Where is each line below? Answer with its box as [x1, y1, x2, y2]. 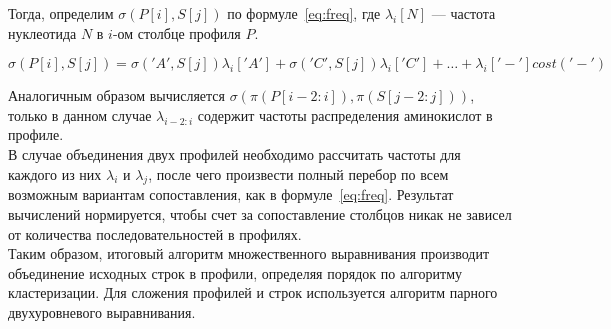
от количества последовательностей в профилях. [8, 223, 302, 244]
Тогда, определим [8, 3, 114, 23]
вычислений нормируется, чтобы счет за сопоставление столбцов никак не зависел [8, 203, 512, 224]
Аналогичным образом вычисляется [8, 85, 226, 106]
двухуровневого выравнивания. [8, 301, 196, 322]
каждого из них [8, 163, 102, 184]
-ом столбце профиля [112, 22, 241, 43]
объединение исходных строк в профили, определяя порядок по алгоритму [8, 262, 463, 283]
